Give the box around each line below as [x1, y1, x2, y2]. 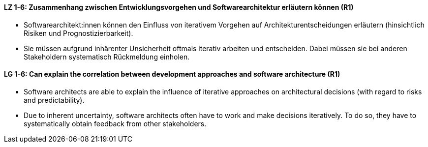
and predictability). [24, 95, 85, 104]
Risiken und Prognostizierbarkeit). [24, 29, 133, 37]
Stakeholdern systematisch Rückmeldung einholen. [24, 52, 190, 61]
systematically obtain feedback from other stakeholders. [24, 119, 207, 128]
